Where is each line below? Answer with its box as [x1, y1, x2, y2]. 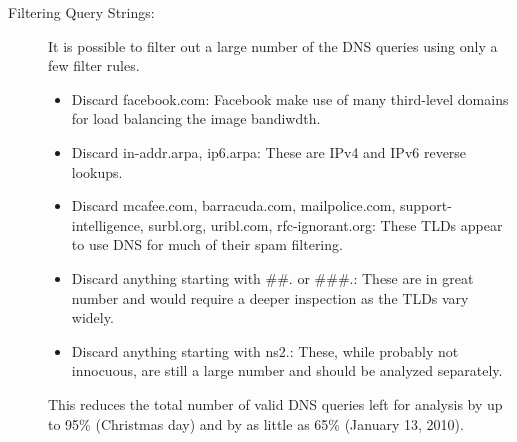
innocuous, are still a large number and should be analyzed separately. [71, 360, 503, 381]
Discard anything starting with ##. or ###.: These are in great [71, 267, 474, 288]
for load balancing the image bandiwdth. [71, 108, 321, 129]
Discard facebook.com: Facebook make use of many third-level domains [71, 88, 509, 109]
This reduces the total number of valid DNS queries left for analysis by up [48, 393, 503, 414]
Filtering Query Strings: [8, 2, 155, 22]
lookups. [71, 161, 123, 182]
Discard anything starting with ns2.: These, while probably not [71, 340, 459, 361]
